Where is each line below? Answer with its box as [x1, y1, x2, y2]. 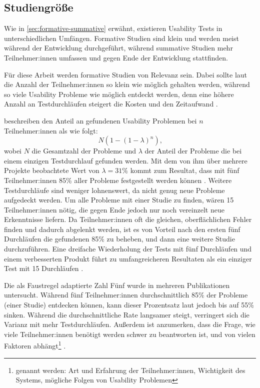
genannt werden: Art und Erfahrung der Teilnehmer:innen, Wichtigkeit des [15, 364, 245, 375]
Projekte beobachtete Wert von [4, 165, 99, 175]
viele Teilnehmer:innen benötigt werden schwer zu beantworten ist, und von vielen [4, 328, 255, 339]
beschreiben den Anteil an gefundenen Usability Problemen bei [4, 115, 197, 125]
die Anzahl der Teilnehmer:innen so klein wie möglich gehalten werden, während [4, 79, 250, 89]
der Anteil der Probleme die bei [144, 145, 242, 156]
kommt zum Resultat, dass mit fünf [130, 165, 239, 175]
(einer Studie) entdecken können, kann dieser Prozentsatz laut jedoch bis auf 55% [4, 299, 254, 310]
